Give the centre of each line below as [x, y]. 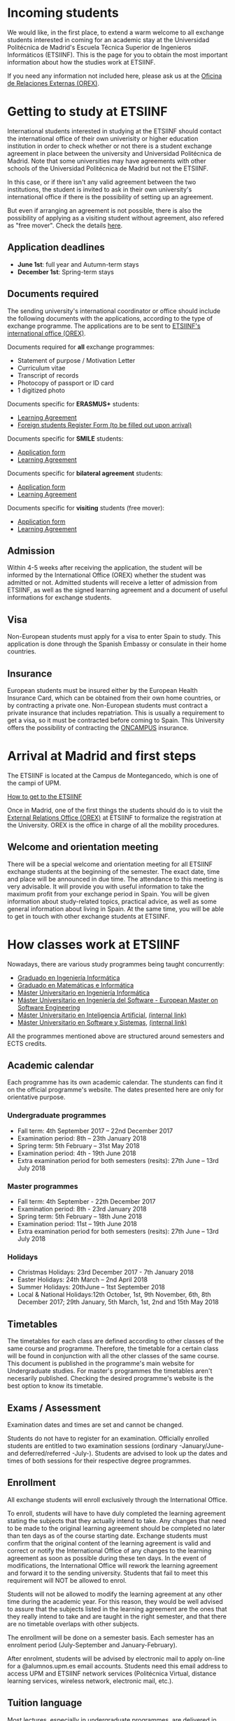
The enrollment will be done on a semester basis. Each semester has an [111, 1637]
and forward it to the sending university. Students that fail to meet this [108, 1573]
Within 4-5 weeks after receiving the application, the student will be [105, 568]
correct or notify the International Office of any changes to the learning [109, 1550]
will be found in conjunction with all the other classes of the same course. [113, 1356]
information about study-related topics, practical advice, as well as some [112, 901]
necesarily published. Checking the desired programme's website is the [111, 1378]
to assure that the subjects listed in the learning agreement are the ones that [117, 1609]
